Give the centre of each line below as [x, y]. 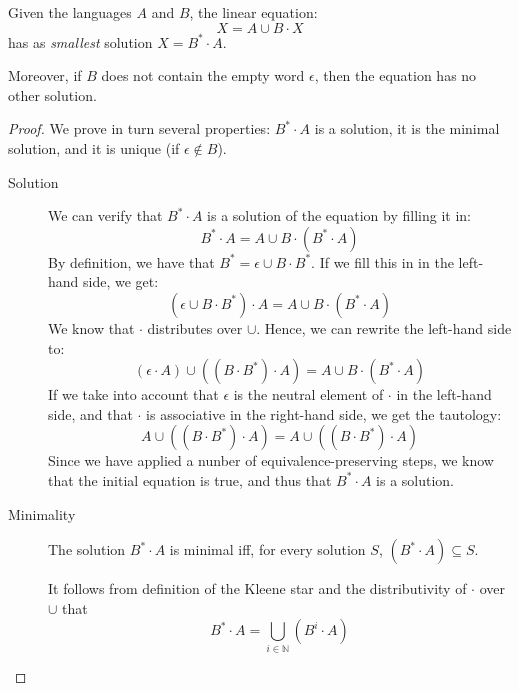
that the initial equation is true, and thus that [190, 479]
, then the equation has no [395, 75]
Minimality [42, 513]
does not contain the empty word [203, 75]
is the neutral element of [308, 394]
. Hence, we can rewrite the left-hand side [384, 327]
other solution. [52, 94]
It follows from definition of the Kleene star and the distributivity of [257, 588]
